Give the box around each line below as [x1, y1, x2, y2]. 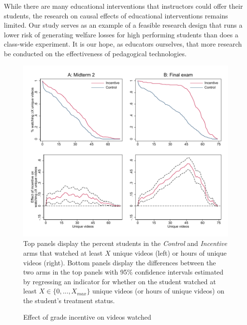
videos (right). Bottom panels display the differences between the [23, 257, 216, 267]
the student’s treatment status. [23, 295, 115, 306]
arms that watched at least [23, 248, 103, 258]
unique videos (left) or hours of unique [113, 248, 227, 258]
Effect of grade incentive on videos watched [23, 311, 151, 322]
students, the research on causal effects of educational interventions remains [4, 10, 228, 20]
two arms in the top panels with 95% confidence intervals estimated [23, 267, 224, 277]
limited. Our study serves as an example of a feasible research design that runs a [4, 20, 243, 30]
